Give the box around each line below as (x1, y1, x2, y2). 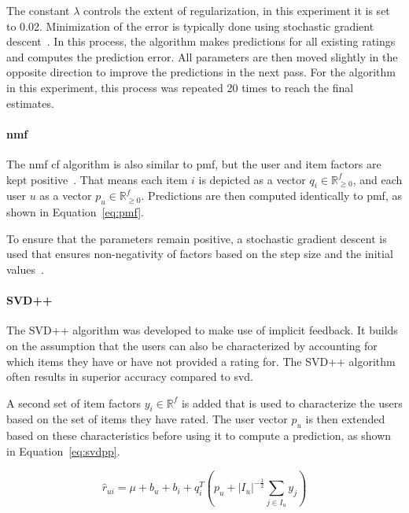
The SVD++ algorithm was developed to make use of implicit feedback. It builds (6, 322, 398, 338)
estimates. (6, 94, 54, 111)
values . (6, 260, 44, 277)
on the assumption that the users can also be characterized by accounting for (6, 337, 378, 353)
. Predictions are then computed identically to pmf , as (141, 187, 402, 204)
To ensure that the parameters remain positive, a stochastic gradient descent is (6, 230, 387, 246)
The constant (6, 2, 70, 18)
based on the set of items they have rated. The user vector (6, 411, 288, 427)
